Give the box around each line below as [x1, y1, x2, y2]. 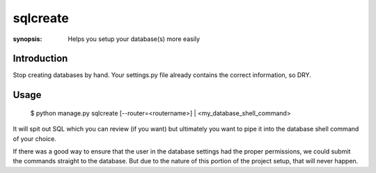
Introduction [13, 53, 68, 65]
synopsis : [13, 35, 42, 43]
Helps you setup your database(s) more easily [68, 35, 201, 43]
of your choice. [13, 134, 57, 142]
